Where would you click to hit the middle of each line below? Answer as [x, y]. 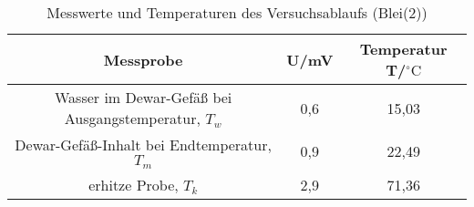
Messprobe [143, 59]
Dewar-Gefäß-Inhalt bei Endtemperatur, [143, 145]
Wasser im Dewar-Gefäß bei [143, 97]
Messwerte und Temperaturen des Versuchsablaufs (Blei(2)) [237, 12]
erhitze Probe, [134, 184]
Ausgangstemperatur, [132, 118]
